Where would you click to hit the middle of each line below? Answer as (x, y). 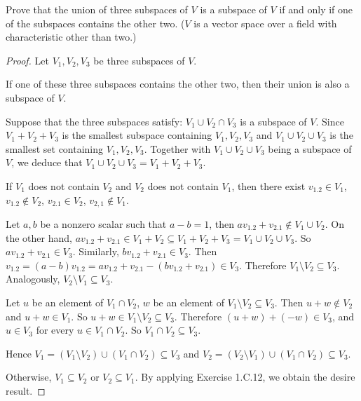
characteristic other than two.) (71, 37)
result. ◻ (26, 390)
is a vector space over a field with (265, 23)
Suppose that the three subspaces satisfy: (94, 121)
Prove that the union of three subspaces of (97, 9)
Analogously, (33, 279)
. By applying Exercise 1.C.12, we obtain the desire (245, 377)
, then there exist (268, 185)
